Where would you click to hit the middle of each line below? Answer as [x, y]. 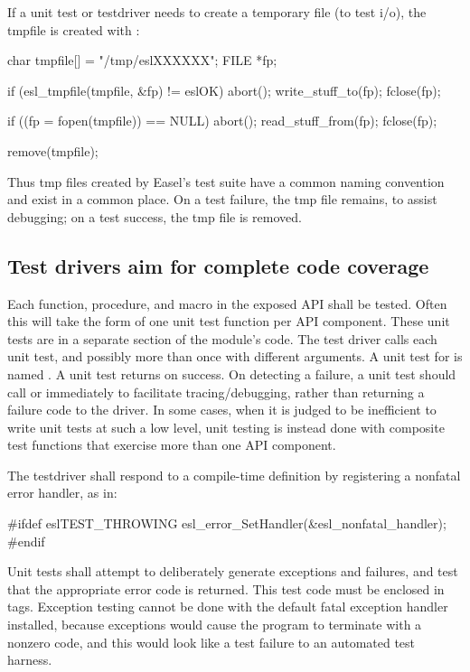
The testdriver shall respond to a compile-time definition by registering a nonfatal [234, 475]
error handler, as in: [62, 493]
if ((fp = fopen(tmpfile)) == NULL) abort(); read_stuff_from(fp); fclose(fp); [222, 121]
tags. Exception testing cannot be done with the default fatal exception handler [228, 607]
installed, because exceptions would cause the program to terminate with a [215, 625]
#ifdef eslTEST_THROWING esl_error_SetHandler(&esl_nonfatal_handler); [227, 523]
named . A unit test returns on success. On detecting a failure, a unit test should [232, 373]
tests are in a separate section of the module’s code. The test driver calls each [222, 338]
